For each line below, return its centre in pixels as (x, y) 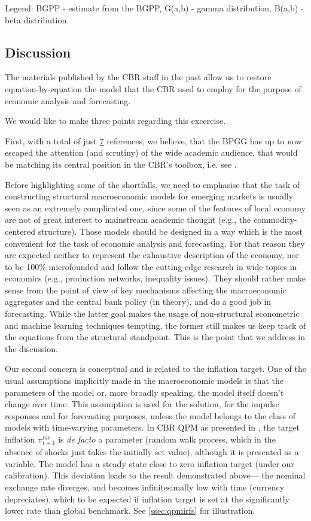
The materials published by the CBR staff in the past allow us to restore (138, 77)
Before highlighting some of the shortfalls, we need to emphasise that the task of (153, 184)
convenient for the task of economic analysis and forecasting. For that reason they (155, 243)
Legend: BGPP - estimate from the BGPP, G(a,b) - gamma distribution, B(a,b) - (154, 8)
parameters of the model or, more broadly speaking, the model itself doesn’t (144, 392)
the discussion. (31, 348)
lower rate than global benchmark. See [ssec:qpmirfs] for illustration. (130, 511)
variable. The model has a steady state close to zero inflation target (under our (150, 463)
